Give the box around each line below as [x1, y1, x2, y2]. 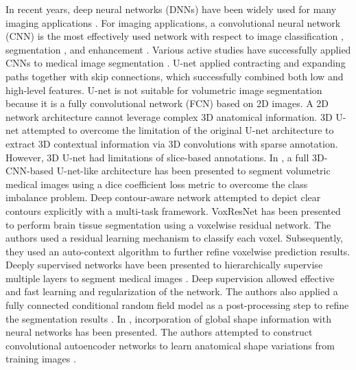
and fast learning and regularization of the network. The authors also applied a [5, 284, 338, 299]
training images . [5, 351, 76, 366]
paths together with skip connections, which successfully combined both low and [5, 69, 344, 83]
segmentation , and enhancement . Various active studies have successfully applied [5, 42, 351, 56]
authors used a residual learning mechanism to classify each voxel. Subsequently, [5, 231, 344, 245]
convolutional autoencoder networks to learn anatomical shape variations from [5, 338, 335, 352]
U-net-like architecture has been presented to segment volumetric [56, 163, 331, 178]
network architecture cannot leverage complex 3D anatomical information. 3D [5, 109, 333, 124]
